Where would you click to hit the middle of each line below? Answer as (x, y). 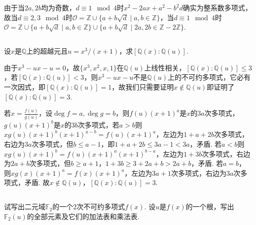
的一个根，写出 (210, 207)
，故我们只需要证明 (143, 86)
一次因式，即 (25, 86)
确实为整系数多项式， (217, 7)
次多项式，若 (98, 124)
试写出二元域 (25, 207)
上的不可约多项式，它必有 (209, 77)
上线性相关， (165, 67)
